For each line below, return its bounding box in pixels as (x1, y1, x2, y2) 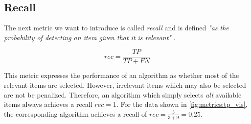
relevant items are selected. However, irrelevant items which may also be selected (4, 80, 246, 90)
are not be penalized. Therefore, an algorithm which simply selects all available (4, 89, 242, 99)
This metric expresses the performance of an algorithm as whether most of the (4, 70, 239, 80)
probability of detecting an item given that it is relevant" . (4, 32, 176, 42)
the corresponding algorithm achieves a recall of (4, 108, 147, 119)
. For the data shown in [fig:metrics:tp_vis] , (116, 99, 248, 109)
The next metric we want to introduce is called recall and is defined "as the (4, 23, 229, 33)
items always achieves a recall (4, 99, 92, 109)
